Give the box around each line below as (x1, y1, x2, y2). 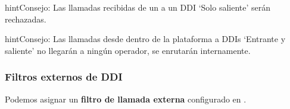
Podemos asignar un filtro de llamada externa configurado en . (5, 92, 247, 105)
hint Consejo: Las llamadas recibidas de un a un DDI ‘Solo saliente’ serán (5, 1, 271, 13)
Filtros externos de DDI (5, 69, 123, 84)
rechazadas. (5, 12, 46, 25)
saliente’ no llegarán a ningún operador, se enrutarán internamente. (5, 44, 251, 56)
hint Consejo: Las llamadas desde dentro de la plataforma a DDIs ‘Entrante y (5, 33, 286, 45)
